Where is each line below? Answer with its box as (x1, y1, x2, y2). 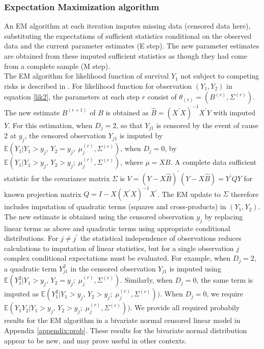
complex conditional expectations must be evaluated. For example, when (4, 253, 231, 263)
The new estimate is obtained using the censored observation (4, 211, 194, 221)
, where (120, 157, 143, 167)
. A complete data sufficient (170, 157, 257, 167)
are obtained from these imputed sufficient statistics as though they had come (4, 51, 247, 61)
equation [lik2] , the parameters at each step (4, 91, 140, 102)
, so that (116, 119, 143, 130)
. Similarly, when (120, 275, 173, 285)
